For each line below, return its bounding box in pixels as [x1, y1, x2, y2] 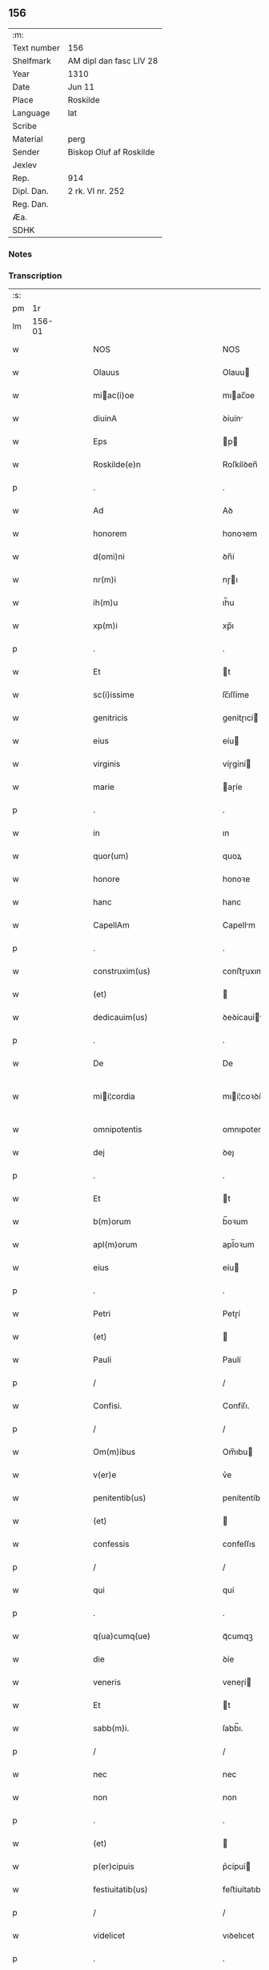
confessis [93, 1538, 130, 1549]
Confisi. [93, 1400, 122, 1412]
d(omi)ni [93, 551, 126, 562]
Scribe [12, 120, 38, 131]
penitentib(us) [93, 1493, 147, 1504]
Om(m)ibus [93, 1446, 136, 1457]
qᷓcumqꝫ [222, 1630, 254, 1642]
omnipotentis [93, 1124, 143, 1135]
